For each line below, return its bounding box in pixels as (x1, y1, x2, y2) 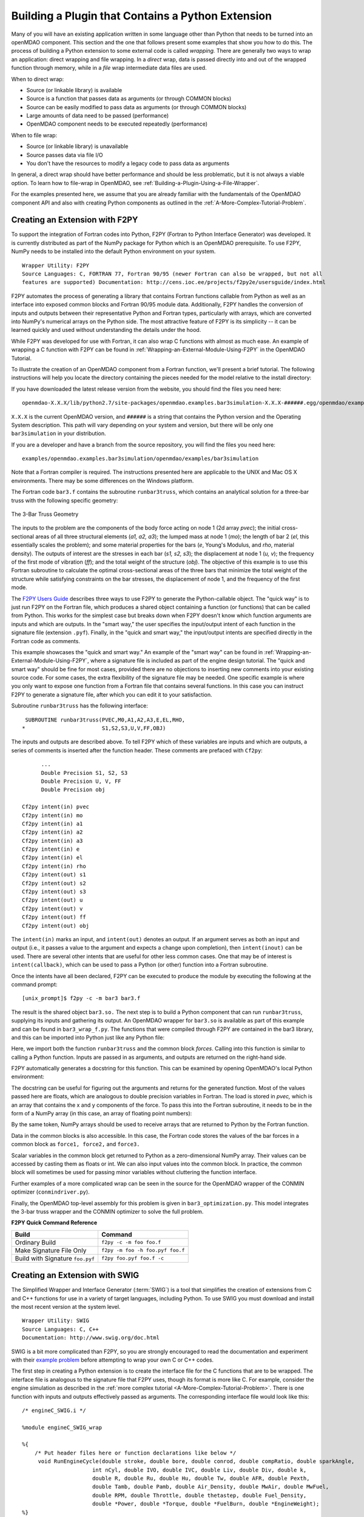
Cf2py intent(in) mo (22, 812, 83, 819)
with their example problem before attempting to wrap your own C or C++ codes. (11, 1356, 214, 1363)
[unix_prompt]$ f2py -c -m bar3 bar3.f (22, 995, 141, 1002)
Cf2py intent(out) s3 (22, 888, 86, 895)
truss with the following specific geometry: (11, 496, 118, 504)
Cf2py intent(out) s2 (22, 880, 86, 887)
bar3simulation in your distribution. (11, 430, 106, 437)
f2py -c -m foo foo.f (101, 1239, 161, 1246)
